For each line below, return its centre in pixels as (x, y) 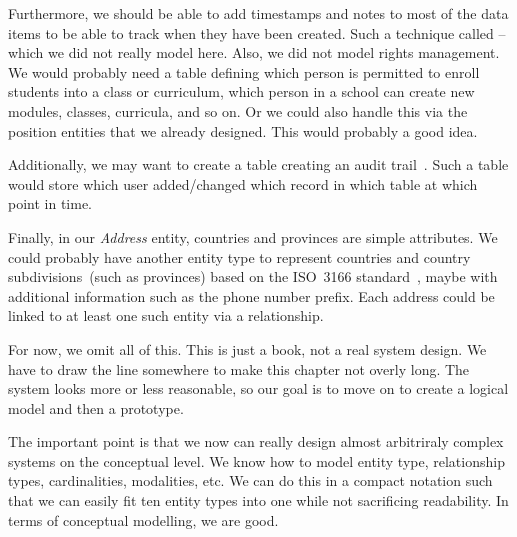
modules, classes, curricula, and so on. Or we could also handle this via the (238, 110)
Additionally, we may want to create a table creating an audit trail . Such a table (258, 164)
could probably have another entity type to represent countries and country (239, 256)
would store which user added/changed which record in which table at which (243, 183)
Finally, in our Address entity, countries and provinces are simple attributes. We (253, 236)
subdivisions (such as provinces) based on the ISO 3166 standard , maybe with (253, 276)
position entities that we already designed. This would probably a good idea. (243, 130)
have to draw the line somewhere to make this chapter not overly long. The (239, 368)
